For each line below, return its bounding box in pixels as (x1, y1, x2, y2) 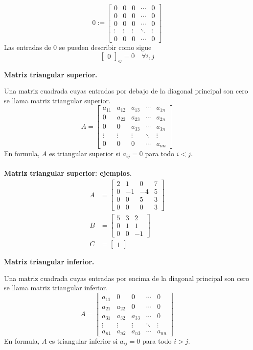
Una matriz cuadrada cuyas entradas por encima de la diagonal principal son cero (4, 273, 249, 283)
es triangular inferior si (49, 336, 118, 346)
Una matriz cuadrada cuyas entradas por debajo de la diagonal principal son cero (4, 86, 248, 96)
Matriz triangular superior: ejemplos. (4, 168, 132, 178)
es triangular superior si (49, 148, 120, 159)
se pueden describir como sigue (59, 42, 152, 52)
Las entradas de (4, 42, 51, 52)
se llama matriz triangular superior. (4, 95, 111, 105)
